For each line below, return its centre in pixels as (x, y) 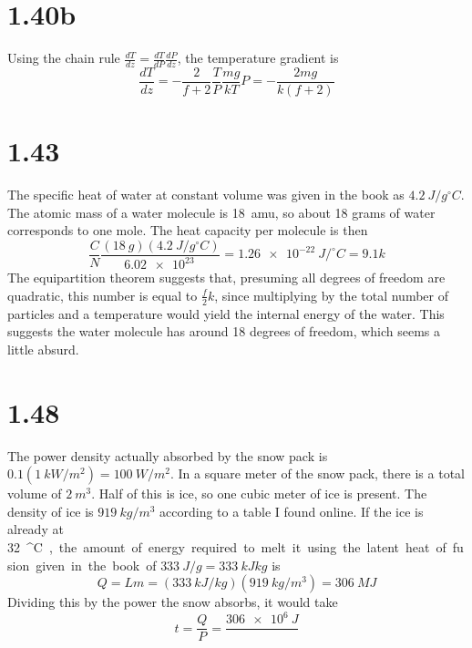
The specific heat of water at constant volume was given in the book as (206, 195)
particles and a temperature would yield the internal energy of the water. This (226, 313)
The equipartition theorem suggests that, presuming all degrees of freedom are (226, 278)
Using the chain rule (64, 58)
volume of (35, 494)
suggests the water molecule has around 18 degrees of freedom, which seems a (224, 331)
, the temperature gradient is (258, 58)
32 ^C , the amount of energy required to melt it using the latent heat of (227, 547)
